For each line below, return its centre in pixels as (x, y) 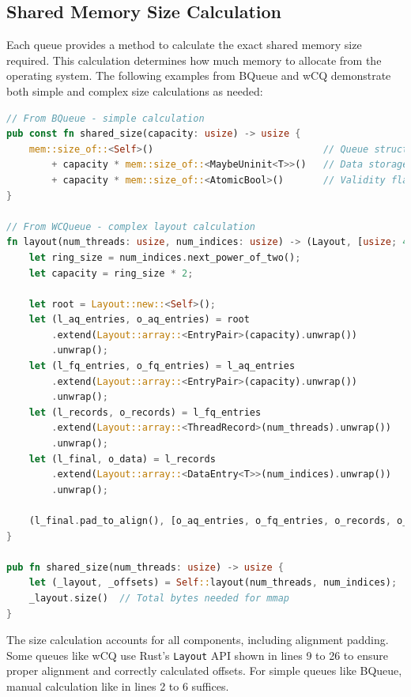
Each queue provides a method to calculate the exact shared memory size (184, 45)
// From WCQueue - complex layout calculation (131, 226)
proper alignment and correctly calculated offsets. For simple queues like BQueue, (204, 671)
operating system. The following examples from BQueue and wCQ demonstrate (199, 75)
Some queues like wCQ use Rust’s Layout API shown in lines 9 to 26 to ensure (197, 655)
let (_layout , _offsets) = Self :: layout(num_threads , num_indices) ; (213, 583)
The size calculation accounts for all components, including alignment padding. (198, 640)
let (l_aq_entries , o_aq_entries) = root (139, 320)
